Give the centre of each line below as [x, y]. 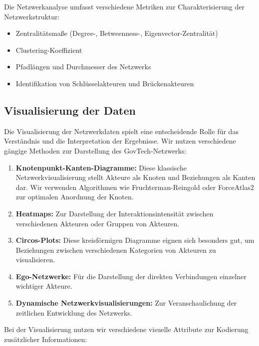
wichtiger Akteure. [44, 286]
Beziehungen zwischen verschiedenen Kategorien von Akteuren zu [116, 250]
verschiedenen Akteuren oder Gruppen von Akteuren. [98, 223]
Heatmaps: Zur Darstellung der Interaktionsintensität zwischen [115, 213]
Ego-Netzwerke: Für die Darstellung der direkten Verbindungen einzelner [131, 276]
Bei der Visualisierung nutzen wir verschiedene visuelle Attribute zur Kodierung [126, 329]
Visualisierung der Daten [70, 110]
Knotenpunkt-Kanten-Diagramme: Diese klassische [101, 167]
